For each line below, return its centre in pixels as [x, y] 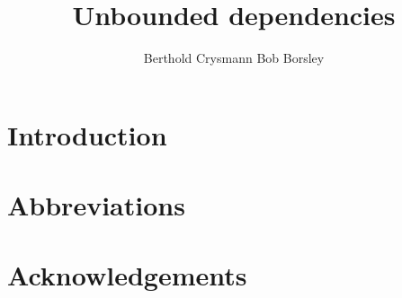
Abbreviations [96, 205]
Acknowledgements [127, 275]
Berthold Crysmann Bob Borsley [234, 58]
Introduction [87, 134]
